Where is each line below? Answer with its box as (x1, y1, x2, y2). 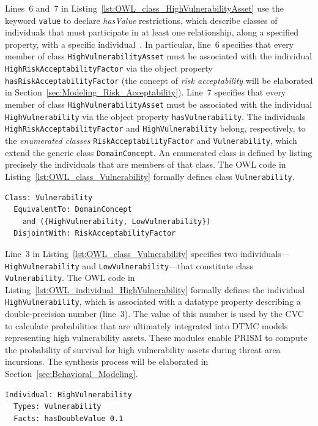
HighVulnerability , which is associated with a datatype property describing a (5, 295, 301, 308)
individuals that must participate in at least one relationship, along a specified (5, 26, 299, 39)
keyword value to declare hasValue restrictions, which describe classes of (5, 13, 278, 26)
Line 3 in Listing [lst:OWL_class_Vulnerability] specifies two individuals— (5, 247, 290, 260)
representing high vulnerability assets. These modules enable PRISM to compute (5, 331, 308, 344)
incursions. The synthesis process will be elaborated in (5, 355, 209, 368)
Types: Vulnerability (13, 402, 102, 411)
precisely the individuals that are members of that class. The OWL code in (5, 158, 286, 171)
